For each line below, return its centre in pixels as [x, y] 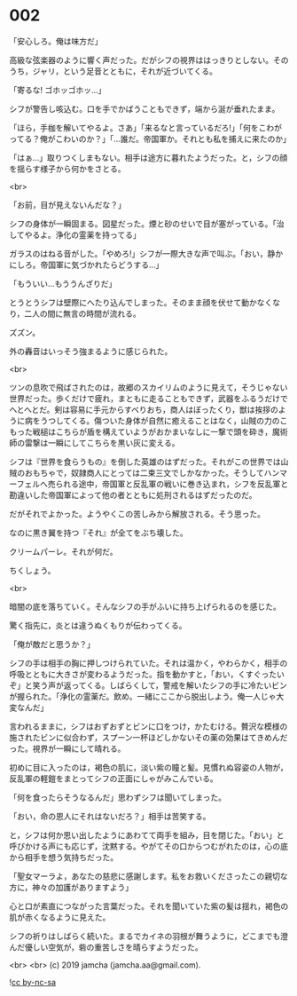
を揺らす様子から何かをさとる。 [67, 169]
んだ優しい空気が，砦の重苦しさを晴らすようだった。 [106, 947]
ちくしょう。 [32, 570]
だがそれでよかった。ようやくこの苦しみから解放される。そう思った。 [137, 514]
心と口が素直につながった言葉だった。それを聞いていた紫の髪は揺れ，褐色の [149, 905]
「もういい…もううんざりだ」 [63, 283]
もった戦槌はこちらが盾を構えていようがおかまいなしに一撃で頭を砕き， [141, 431]
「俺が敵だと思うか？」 [52, 644]
